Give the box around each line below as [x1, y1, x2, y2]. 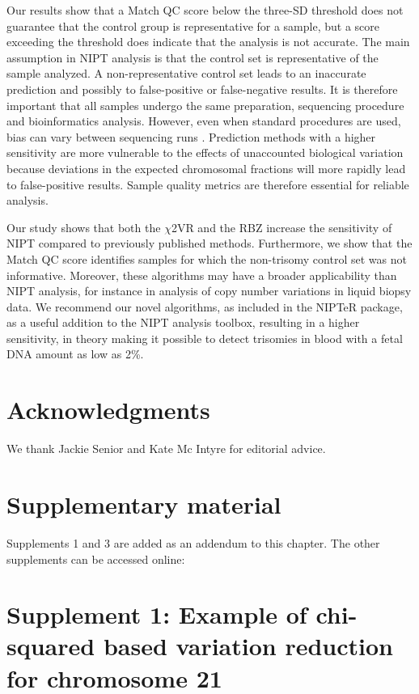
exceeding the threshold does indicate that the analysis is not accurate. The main [6, 33, 410, 50]
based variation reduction [103, 629, 393, 662]
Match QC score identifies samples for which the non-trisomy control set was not [6, 250, 407, 267]
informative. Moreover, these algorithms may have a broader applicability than [6, 266, 397, 283]
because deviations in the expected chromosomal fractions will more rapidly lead [6, 159, 406, 176]
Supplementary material [6, 487, 281, 520]
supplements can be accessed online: [6, 550, 185, 567]
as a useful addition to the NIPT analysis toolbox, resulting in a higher [6, 314, 360, 331]
